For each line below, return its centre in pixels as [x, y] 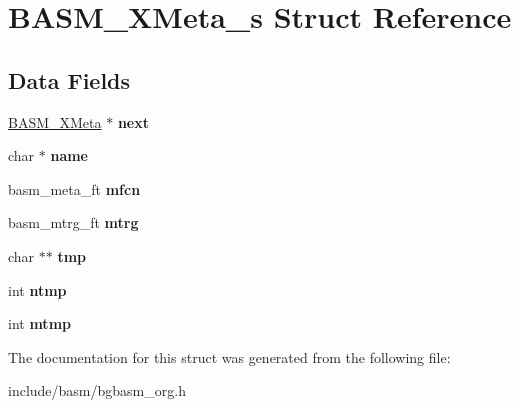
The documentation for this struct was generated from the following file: [229, 356]
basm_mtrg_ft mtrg [73, 222]
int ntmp [37, 289]
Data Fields [69, 79]
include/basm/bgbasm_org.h [97, 390]
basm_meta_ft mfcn [74, 188]
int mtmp [39, 323]
